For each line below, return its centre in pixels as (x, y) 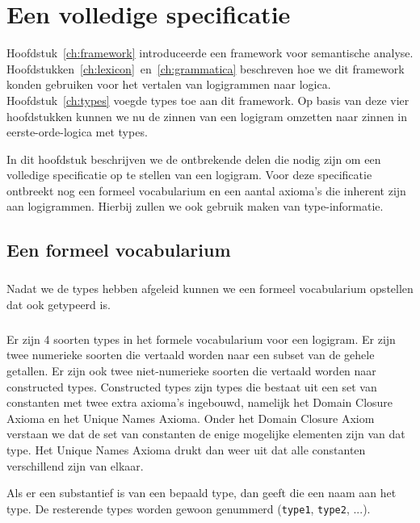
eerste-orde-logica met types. (77, 132)
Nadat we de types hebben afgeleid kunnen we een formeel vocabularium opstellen (210, 289)
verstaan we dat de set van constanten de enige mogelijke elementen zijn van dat (206, 434)
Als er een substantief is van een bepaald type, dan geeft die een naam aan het (202, 493)
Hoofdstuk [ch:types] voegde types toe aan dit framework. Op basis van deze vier (208, 100)
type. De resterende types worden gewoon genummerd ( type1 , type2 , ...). (189, 508)
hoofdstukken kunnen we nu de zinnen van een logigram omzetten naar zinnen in (207, 116)
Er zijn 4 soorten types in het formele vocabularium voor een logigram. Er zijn (201, 339)
